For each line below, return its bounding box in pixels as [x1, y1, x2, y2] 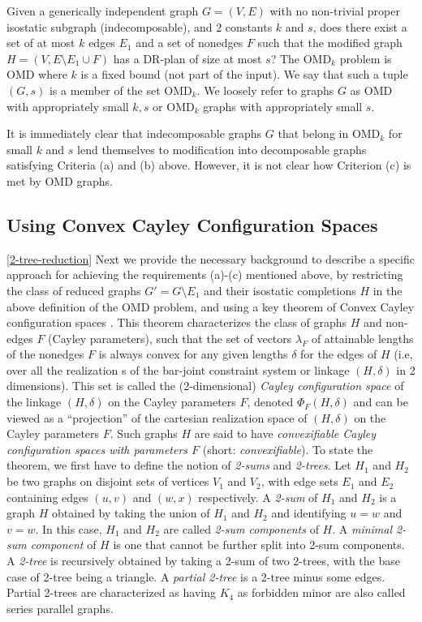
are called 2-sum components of [163, 520, 319, 537]
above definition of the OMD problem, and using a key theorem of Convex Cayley [6, 298, 415, 315]
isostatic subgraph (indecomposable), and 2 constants [6, 18, 273, 35]
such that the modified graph [257, 34, 403, 51]
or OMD [153, 97, 195, 114]
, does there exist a [312, 18, 407, 35]
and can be [353, 393, 408, 410]
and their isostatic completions [203, 281, 356, 298]
